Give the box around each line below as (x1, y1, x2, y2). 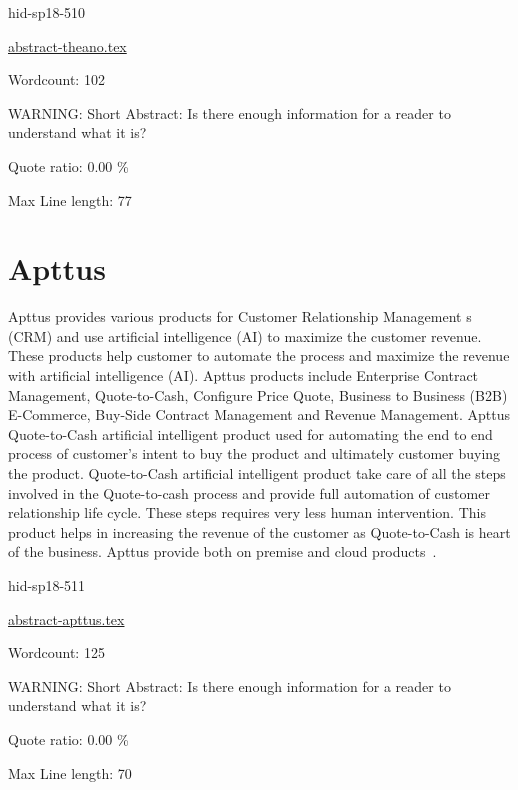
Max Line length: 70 (8, 762, 132, 783)
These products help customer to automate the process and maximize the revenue (8, 345, 510, 366)
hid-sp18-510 (8, 2, 86, 22)
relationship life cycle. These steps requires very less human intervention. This (8, 502, 486, 523)
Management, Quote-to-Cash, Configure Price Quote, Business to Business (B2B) (8, 384, 508, 405)
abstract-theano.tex (8, 35, 127, 56)
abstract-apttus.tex (8, 608, 125, 629)
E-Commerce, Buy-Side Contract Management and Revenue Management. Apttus (8, 404, 510, 425)
